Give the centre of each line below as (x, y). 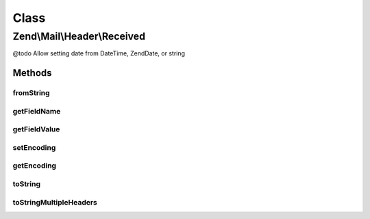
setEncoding (34, 147)
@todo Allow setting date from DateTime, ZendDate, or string (99, 53)
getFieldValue (36, 129)
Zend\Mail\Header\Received (79, 36)
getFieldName (37, 111)
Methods (32, 73)
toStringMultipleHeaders (55, 202)
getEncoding (35, 166)
